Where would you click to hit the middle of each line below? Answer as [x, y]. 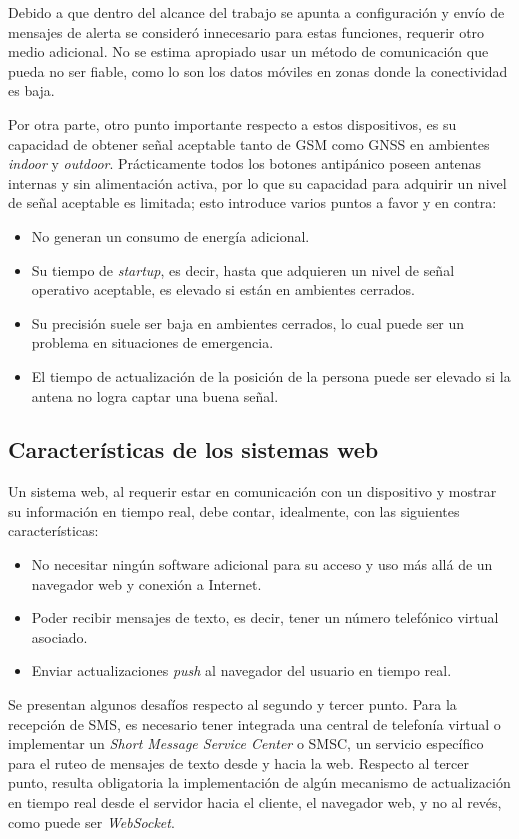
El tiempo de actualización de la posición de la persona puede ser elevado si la [271, 375]
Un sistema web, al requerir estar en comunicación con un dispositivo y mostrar [252, 491]
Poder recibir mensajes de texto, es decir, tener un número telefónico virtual [265, 617]
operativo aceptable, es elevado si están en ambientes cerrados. [223, 289]
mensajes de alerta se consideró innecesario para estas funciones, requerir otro [246, 31]
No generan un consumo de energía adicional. [170, 235]
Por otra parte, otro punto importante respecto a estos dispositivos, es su [232, 123]
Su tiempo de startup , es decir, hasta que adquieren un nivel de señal [243, 269]
